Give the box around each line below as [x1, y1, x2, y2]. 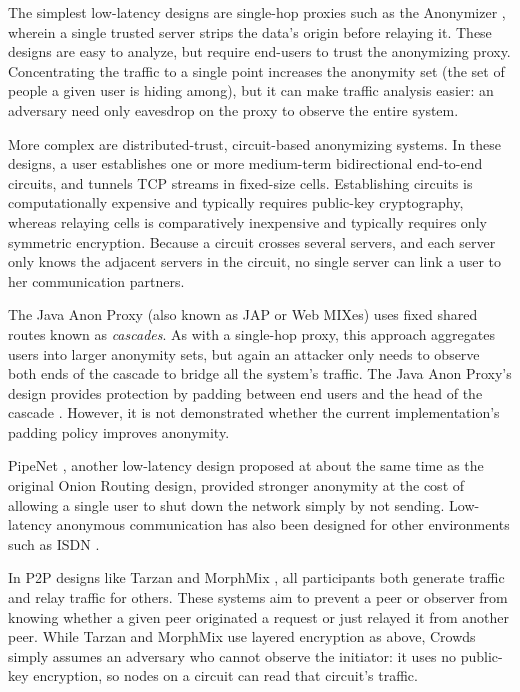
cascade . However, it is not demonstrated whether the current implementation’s [8, 402, 500, 423]
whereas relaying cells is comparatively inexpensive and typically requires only [8, 211, 487, 232]
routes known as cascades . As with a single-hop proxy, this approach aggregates [8, 323, 495, 344]
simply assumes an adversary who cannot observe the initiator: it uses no [8, 645, 456, 666]
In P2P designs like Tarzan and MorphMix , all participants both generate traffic [8, 567, 505, 588]
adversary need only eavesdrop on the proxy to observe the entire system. [8, 99, 459, 120]
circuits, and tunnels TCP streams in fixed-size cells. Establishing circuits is [8, 172, 473, 193]
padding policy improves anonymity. [8, 421, 230, 442]
